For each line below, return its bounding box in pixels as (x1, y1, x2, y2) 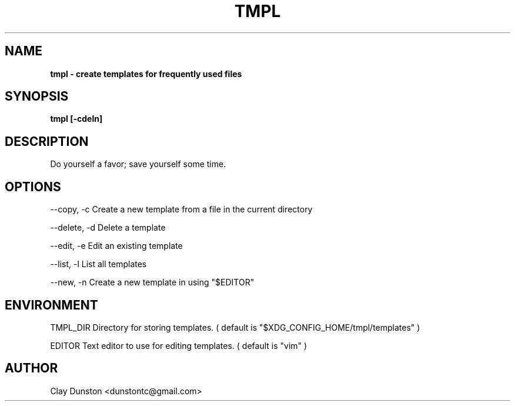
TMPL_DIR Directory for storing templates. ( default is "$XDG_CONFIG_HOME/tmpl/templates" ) (50, 322, 420, 332)
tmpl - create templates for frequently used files (50, 68, 242, 79)
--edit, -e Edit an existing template (50, 241, 183, 251)
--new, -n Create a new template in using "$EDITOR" (50, 277, 255, 288)
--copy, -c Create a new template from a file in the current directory (50, 204, 313, 215)
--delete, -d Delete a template (50, 222, 166, 233)
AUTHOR (5, 361, 58, 376)
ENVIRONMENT (5, 297, 98, 312)
